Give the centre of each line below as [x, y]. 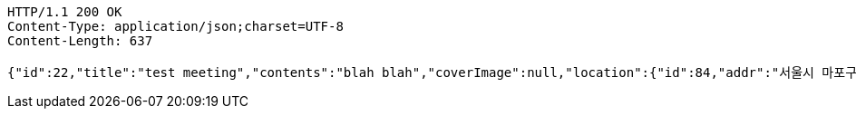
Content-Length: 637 [80, 41]
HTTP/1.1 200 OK [65, 12]
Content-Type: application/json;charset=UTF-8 [175, 26]
